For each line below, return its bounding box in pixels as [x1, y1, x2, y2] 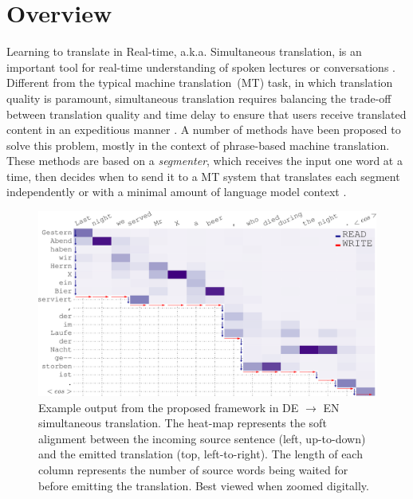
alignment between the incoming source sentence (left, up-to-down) [38, 430, 366, 446]
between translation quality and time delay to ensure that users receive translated [6, 105, 407, 122]
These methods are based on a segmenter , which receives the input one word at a [6, 152, 403, 169]
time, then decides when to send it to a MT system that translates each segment [6, 167, 400, 184]
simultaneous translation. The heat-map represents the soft [38, 415, 327, 431]
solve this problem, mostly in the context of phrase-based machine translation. [6, 136, 390, 153]
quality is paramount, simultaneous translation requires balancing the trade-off [6, 89, 391, 106]
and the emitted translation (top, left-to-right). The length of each [38, 446, 363, 462]
